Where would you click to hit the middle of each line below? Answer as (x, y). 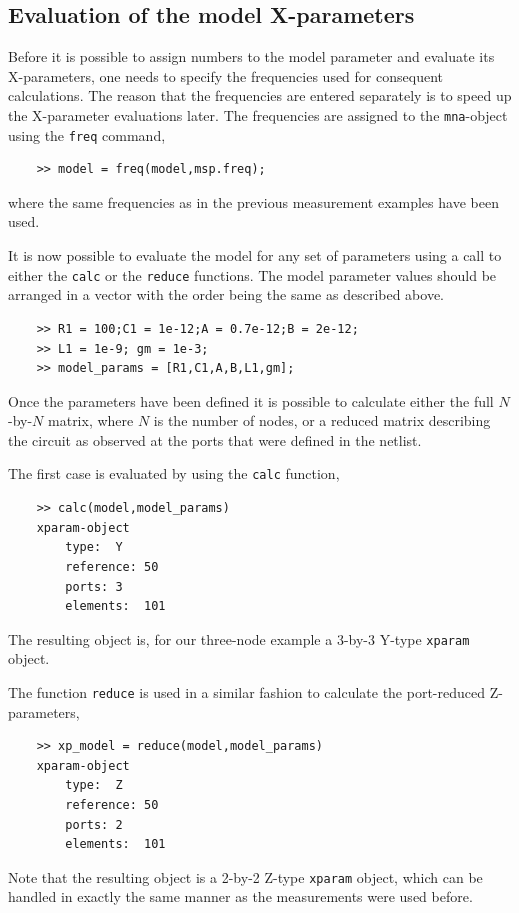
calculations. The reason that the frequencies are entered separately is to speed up (260, 95)
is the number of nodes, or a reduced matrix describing (322, 420)
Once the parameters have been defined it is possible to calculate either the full (251, 400)
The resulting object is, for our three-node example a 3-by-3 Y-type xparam (239, 638)
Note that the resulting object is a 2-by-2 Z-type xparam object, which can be (245, 876)
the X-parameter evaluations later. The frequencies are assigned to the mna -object (258, 114)
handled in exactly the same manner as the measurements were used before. (240, 896)
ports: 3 (94, 586)
